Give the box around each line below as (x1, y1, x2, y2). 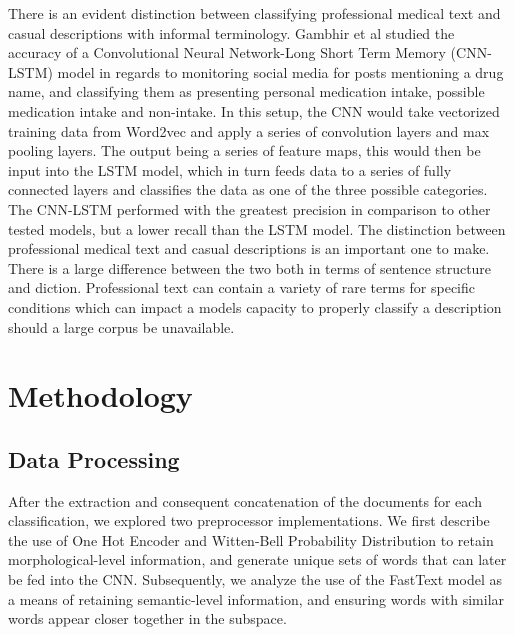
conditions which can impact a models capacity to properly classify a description (8, 296, 502, 317)
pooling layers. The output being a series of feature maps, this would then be (8, 140, 481, 161)
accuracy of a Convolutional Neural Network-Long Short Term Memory (8, 42, 446, 63)
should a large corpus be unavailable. (8, 316, 235, 337)
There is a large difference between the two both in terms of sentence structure (8, 257, 492, 278)
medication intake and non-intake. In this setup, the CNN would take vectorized (8, 100, 500, 121)
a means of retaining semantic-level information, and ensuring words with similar (8, 588, 505, 609)
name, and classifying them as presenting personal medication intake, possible (8, 81, 485, 102)
